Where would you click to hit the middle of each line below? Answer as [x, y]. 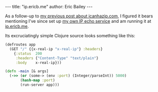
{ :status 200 [28, 54]
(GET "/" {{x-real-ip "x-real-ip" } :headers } [56, 49]
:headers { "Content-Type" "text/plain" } [57, 58]
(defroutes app [20, 45]
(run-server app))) [40, 85]
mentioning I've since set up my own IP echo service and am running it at [78, 21]
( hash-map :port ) [38, 80]
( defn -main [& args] [27, 71]
